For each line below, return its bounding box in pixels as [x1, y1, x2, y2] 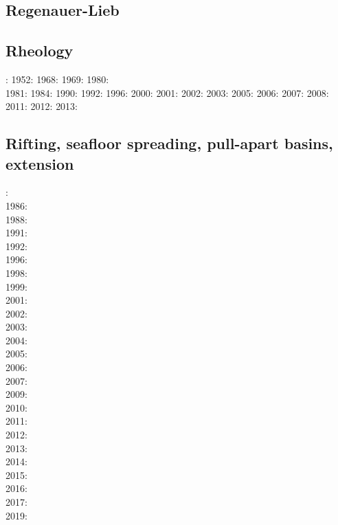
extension [5, 153, 74, 174]
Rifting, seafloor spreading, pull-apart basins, [5, 133, 333, 154]
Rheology [5, 40, 74, 61]
